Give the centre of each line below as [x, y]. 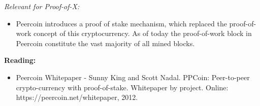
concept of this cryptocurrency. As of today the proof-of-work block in [143, 33]
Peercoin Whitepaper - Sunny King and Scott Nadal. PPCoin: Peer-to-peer [133, 77]
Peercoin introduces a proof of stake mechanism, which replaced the [121, 23]
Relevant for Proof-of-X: [42, 6]
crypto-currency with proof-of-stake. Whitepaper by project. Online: [122, 87]
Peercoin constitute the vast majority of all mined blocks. [105, 43]
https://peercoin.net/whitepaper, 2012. [77, 97]
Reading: [20, 60]
